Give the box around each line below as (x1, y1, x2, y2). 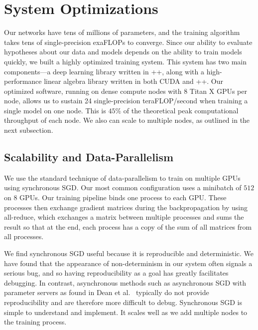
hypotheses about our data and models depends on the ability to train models (4, 46, 242, 57)
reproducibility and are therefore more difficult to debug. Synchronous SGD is (4, 297, 242, 307)
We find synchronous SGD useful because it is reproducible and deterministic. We (4, 248, 254, 259)
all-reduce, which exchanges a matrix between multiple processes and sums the (4, 212, 244, 222)
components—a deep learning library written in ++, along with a (4, 66, 204, 76)
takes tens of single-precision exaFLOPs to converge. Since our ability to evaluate (4, 36, 253, 47)
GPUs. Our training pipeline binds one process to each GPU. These (19, 192, 227, 203)
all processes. (4, 231, 44, 242)
